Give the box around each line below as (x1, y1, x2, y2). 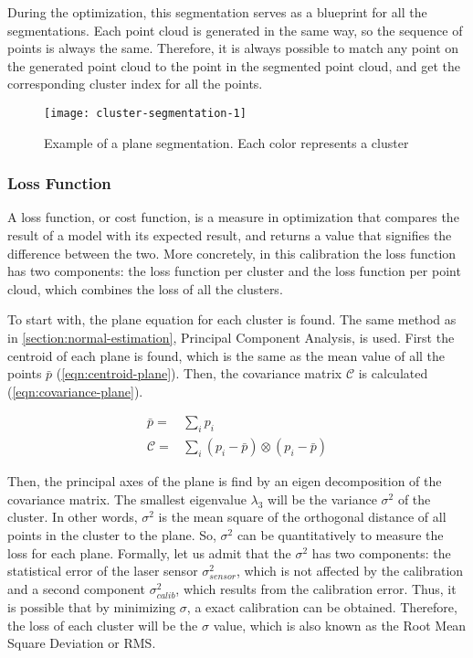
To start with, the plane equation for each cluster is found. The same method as (7, 310, 457, 329)
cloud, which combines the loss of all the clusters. (7, 279, 283, 298)
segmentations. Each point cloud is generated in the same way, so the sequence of (7, 20, 463, 39)
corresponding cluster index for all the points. (7, 74, 263, 93)
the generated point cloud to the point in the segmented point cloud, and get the (7, 56, 460, 75)
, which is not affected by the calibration (236, 561, 464, 580)
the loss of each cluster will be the (7, 615, 198, 634)
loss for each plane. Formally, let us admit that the (7, 543, 291, 562)
